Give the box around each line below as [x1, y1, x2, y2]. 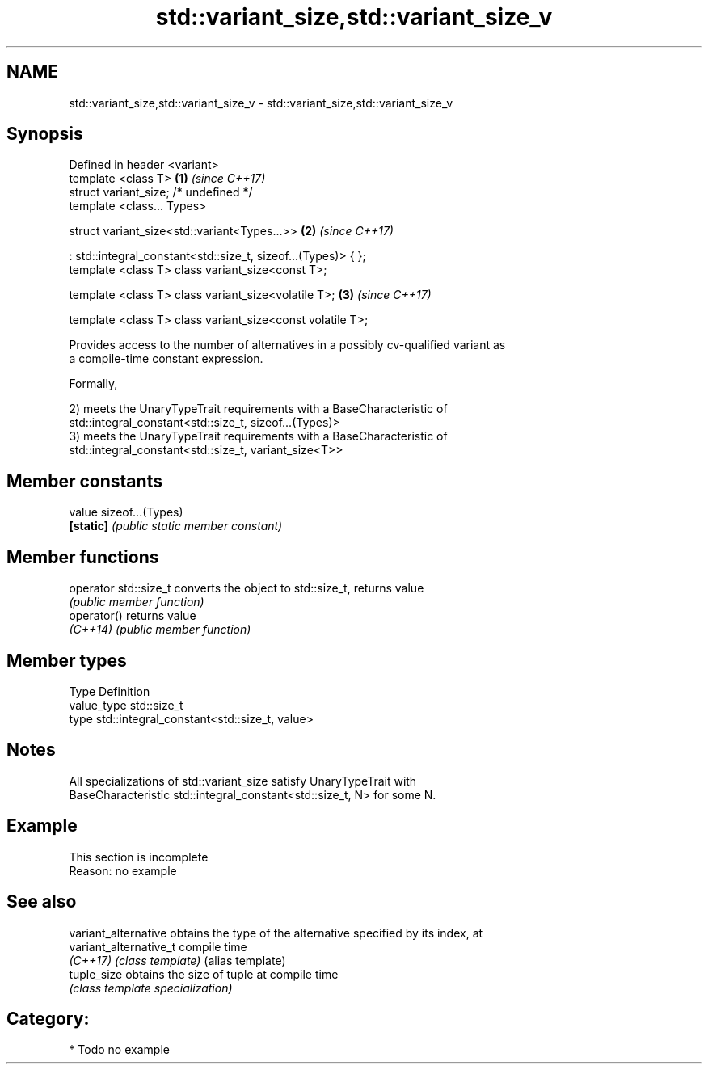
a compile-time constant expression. [69, 352, 263, 366]
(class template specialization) [69, 980, 233, 995]
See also [6, 891, 77, 912]
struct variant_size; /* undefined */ [69, 185, 253, 200]
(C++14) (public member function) [69, 622, 251, 637]
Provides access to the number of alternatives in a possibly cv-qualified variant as [69, 338, 506, 352]
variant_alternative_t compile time [69, 939, 247, 954]
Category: [6, 1008, 90, 1029]
